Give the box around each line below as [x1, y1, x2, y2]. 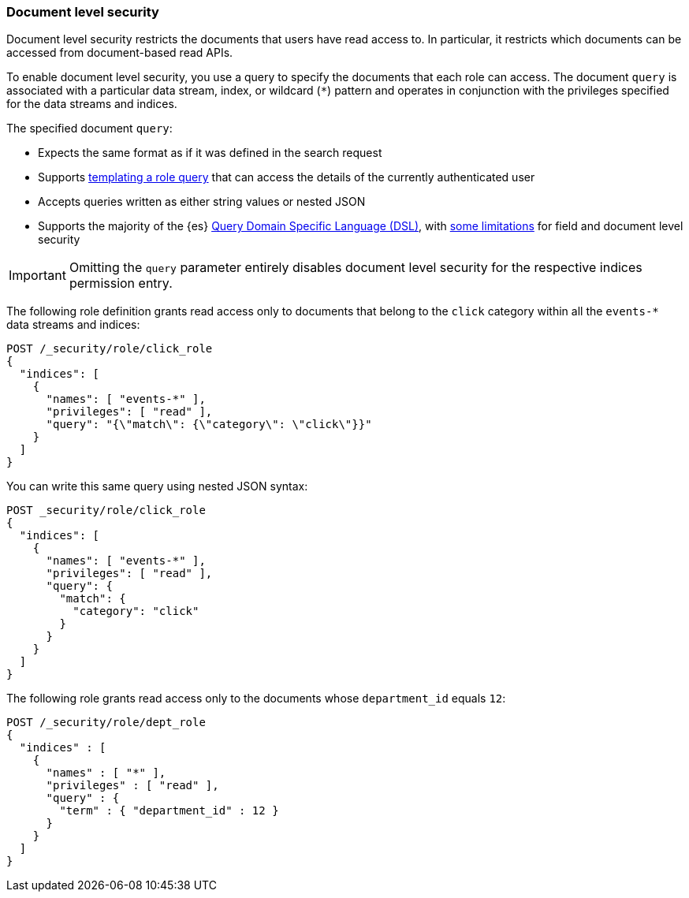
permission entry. [69, 275, 173, 292]
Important [9, 267, 66, 284]
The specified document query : [6, 121, 173, 136]
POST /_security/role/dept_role [6, 716, 206, 729]
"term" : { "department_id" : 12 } [59, 804, 279, 818]
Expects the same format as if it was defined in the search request [38, 146, 382, 160]
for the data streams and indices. [6, 97, 177, 111]
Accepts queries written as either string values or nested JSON [38, 195, 366, 209]
